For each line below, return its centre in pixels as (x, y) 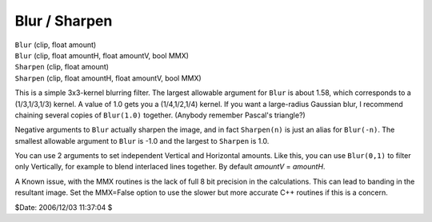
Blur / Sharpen (64, 21)
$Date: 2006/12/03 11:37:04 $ (64, 207)
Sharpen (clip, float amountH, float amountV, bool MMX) (108, 78)
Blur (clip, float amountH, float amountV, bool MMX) (102, 55)
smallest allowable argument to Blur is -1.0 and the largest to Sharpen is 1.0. (142, 141)
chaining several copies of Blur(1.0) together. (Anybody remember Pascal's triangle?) (160, 115)
